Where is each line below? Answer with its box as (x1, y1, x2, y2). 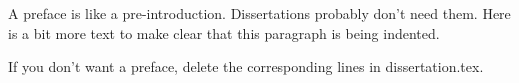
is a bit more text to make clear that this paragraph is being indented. (8, 22, 440, 43)
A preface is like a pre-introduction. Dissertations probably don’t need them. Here (8, 3, 511, 23)
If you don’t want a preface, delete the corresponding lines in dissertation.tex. (8, 56, 484, 77)
